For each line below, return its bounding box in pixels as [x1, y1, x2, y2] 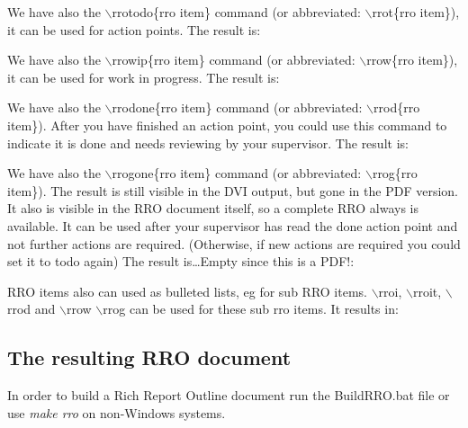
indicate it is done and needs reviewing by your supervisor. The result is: [7, 133, 409, 152]
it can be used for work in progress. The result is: [7, 67, 280, 86]
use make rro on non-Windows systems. [7, 403, 226, 422]
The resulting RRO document [7, 343, 292, 371]
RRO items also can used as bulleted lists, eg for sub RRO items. [7, 281, 367, 300]
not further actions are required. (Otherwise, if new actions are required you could [7, 234, 461, 253]
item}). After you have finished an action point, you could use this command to [7, 115, 447, 134]
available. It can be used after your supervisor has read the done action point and [7, 216, 458, 235]
